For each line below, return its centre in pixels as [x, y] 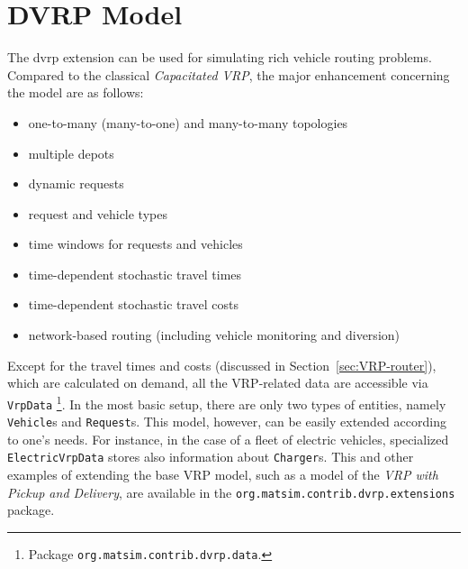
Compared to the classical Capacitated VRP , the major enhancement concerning [229, 74]
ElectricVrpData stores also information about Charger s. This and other [211, 457]
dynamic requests [76, 184]
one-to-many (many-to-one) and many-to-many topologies [188, 122]
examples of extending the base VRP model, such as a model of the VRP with [223, 475]
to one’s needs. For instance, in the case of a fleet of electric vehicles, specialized [228, 439]
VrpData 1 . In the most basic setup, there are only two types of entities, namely [227, 402]
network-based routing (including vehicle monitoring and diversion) [214, 335]
